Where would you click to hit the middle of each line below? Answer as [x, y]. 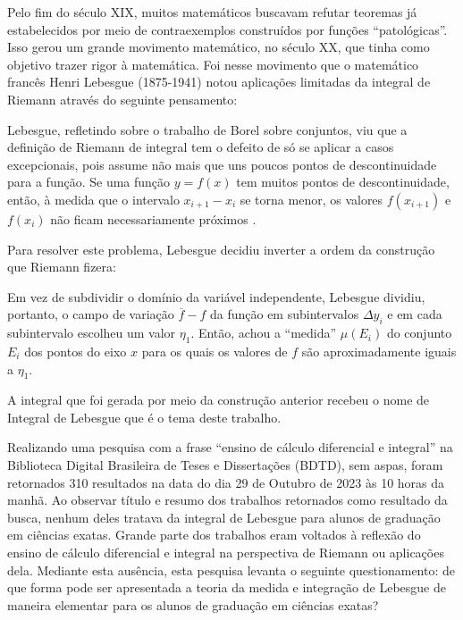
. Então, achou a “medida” [264, 333]
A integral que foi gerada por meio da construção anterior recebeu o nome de [219, 400]
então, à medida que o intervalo [93, 199]
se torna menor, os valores [311, 199]
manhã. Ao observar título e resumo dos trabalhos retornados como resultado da [227, 500]
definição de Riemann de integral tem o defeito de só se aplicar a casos [201, 147]
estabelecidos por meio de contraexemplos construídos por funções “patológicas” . [227, 29]
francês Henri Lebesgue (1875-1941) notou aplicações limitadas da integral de [219, 82]
